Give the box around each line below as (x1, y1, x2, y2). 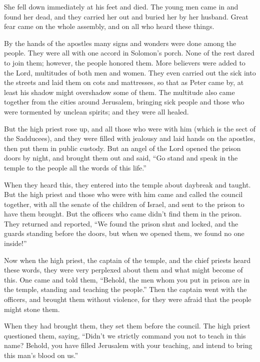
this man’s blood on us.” (4, 350, 78, 360)
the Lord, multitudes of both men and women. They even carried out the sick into (4, 67, 256, 77)
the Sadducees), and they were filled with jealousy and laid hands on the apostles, (4, 133, 255, 143)
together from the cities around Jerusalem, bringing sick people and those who (4, 96, 244, 107)
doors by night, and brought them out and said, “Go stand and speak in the (4, 152, 238, 163)
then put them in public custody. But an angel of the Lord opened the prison (4, 142, 241, 153)
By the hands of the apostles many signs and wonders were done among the (4, 37, 236, 48)
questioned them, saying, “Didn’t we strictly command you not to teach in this (4, 330, 246, 340)
